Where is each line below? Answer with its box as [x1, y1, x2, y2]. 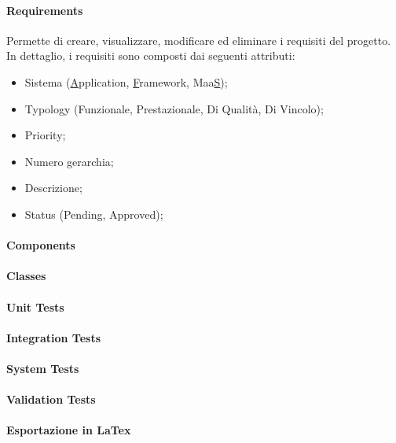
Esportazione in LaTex [6, 422, 131, 438]
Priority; [24, 127, 66, 143]
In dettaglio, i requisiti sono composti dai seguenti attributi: [6, 47, 295, 64]
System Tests [6, 360, 79, 376]
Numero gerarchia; [24, 153, 114, 169]
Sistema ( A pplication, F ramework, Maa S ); [24, 73, 228, 90]
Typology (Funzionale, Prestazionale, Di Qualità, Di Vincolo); [24, 100, 324, 116]
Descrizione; [24, 179, 82, 196]
